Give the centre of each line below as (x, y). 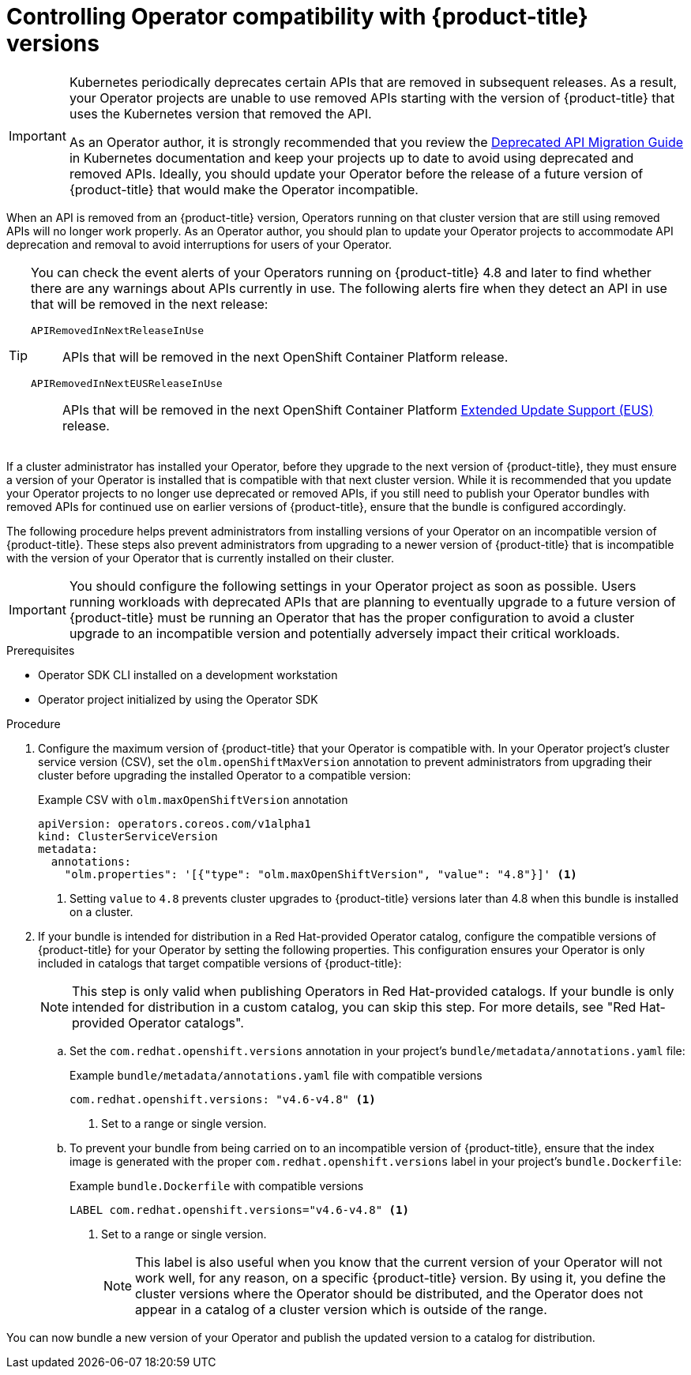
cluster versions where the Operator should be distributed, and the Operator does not (389, 1293)
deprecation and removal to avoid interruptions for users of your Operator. (199, 244)
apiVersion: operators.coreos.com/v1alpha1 (175, 823)
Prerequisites (41, 650)
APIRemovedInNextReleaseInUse (118, 330)
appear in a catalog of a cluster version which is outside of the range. (341, 1309)
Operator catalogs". (186, 1022)
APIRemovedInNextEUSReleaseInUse (127, 383)
